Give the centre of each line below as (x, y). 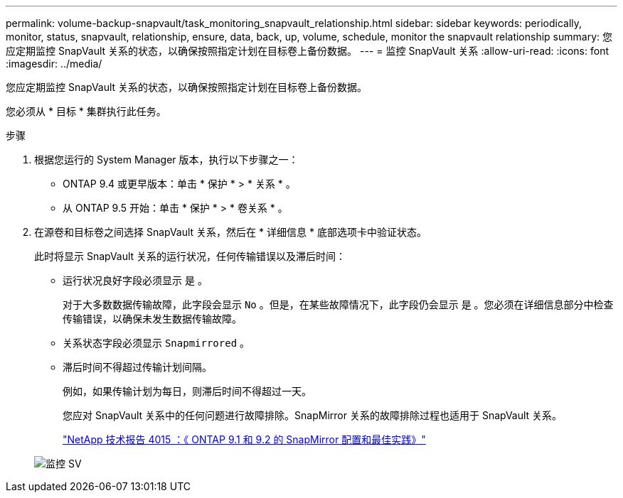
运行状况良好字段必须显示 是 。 (135, 280)
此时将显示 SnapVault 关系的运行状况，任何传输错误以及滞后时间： (190, 256)
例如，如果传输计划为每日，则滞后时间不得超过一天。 (187, 391)
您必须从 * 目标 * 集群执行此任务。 (86, 111)
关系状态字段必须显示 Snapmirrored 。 (156, 343)
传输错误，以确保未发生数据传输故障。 (152, 319)
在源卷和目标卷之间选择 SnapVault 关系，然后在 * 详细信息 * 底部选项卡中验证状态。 (230, 232)
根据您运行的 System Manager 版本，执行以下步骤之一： (166, 159)
